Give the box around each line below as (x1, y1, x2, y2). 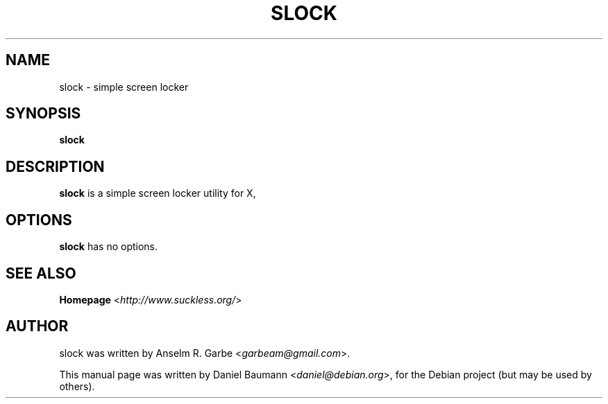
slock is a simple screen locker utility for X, (59, 187, 256, 200)
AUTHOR (6, 317, 69, 335)
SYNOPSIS (6, 105, 81, 123)
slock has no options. (59, 240, 158, 253)
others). (59, 380, 95, 392)
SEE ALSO (6, 264, 76, 282)
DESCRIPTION (6, 157, 105, 175)
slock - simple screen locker (59, 80, 189, 93)
